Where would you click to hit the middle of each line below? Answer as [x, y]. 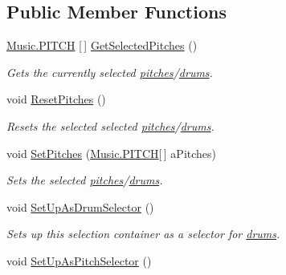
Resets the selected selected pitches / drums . [110, 125]
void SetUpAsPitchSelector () [79, 260]
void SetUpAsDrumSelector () [80, 206]
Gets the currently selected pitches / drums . [110, 72]
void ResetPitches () [56, 99]
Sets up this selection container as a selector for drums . [143, 234]
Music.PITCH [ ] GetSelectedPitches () [102, 45]
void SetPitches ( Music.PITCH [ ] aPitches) [112, 153]
